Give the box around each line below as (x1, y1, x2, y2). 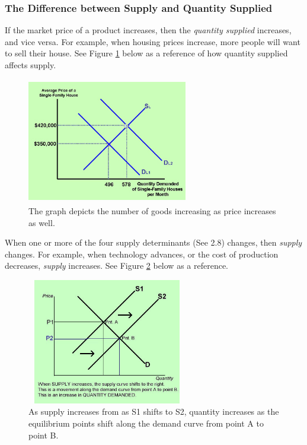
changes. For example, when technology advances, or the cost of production (5, 247, 279, 260)
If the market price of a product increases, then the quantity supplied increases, (5, 24, 292, 36)
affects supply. (5, 59, 56, 71)
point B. (28, 428, 59, 441)
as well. (28, 216, 55, 228)
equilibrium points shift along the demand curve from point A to (28, 417, 264, 430)
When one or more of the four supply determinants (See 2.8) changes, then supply (5, 236, 302, 249)
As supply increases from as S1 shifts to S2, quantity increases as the (28, 405, 279, 418)
